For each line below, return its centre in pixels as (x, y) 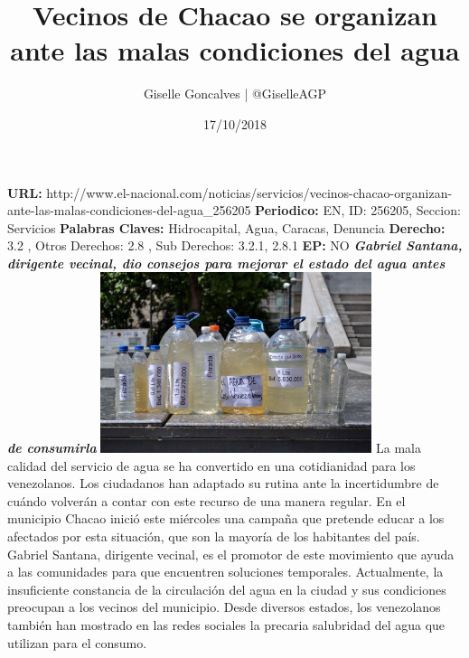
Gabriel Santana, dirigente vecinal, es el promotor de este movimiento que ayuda (231, 554)
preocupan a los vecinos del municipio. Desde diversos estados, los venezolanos (224, 607)
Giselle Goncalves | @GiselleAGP (235, 94)
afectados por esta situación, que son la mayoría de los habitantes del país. (214, 536)
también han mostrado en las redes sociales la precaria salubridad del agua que (226, 624)
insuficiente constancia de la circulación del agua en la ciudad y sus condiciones (227, 589)
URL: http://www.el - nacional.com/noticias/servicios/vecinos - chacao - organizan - (230, 192)
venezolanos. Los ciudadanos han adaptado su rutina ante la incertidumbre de (223, 483)
